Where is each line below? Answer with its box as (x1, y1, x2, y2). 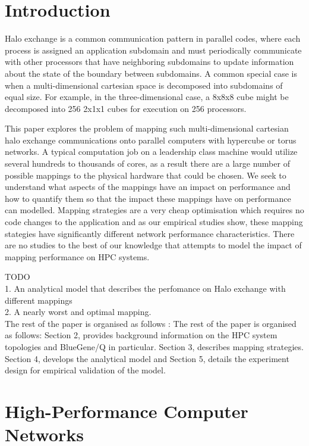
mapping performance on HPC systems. (5, 250, 150, 263)
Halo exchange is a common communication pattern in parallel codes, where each (5, 32, 301, 45)
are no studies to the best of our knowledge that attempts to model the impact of (5, 239, 302, 251)
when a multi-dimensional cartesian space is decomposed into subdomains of (5, 79, 283, 91)
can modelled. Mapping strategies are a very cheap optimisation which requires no (5, 204, 304, 216)
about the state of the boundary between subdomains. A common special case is (5, 67, 298, 79)
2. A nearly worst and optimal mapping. (5, 305, 152, 318)
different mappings (5, 294, 72, 306)
